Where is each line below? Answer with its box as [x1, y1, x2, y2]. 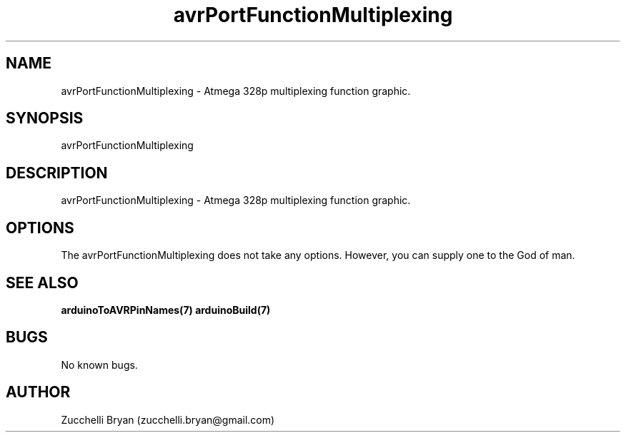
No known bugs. [61, 358, 138, 371]
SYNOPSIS [6, 109, 84, 128]
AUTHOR [6, 383, 71, 402]
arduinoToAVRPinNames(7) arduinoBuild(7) [61, 303, 271, 316]
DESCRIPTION [6, 163, 108, 182]
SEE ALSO [6, 273, 79, 292]
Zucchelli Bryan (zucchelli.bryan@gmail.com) [61, 413, 275, 426]
